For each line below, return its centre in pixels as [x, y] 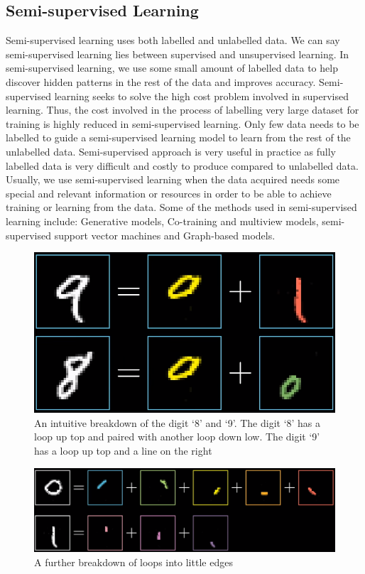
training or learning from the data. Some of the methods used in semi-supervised [181, 207]
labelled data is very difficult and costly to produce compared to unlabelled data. [182, 165]
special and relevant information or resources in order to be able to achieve [169, 193]
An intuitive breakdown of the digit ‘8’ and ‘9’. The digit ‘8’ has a [178, 422]
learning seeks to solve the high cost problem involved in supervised [201, 96]
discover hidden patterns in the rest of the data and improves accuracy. [161, 81]
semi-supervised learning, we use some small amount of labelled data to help [172, 68]
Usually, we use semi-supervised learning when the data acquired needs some [173, 179]
